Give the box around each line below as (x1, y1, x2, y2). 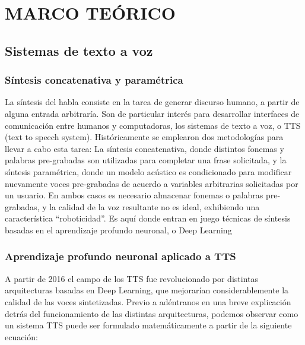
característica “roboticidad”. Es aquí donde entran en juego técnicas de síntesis (5, 212, 291, 224)
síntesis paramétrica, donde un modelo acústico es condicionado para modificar (5, 165, 292, 178)
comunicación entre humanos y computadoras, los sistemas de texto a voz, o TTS (5, 119, 301, 131)
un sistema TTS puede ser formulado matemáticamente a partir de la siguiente (5, 319, 292, 331)
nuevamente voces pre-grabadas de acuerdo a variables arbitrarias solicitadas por (5, 177, 298, 189)
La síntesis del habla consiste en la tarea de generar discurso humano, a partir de (5, 96, 300, 108)
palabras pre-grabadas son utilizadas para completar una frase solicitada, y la (5, 154, 287, 166)
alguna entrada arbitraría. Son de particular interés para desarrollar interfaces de (5, 107, 300, 119)
